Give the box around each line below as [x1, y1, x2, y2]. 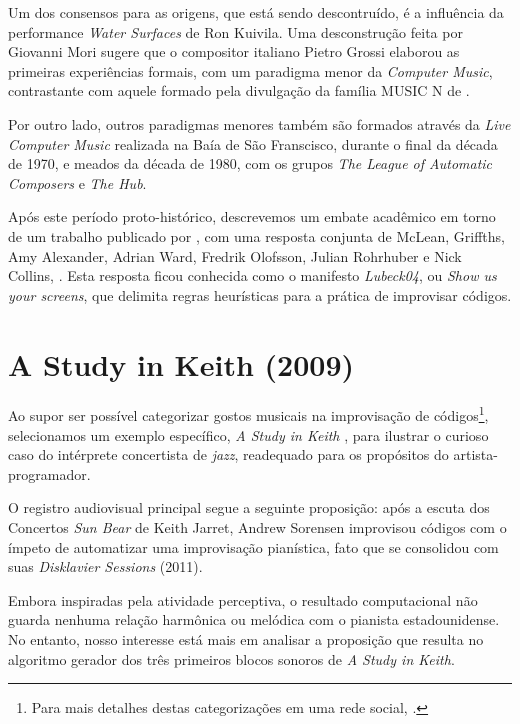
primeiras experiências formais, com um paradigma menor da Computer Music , [8, 60, 493, 81]
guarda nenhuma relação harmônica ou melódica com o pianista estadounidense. [8, 609, 500, 630]
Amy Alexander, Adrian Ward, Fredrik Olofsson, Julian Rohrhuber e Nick [8, 245, 462, 266]
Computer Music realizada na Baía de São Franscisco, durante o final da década [8, 133, 498, 154]
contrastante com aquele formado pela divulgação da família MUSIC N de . [8, 80, 470, 101]
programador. [8, 463, 91, 484]
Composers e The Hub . [8, 172, 147, 193]
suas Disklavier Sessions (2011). [8, 556, 203, 577]
